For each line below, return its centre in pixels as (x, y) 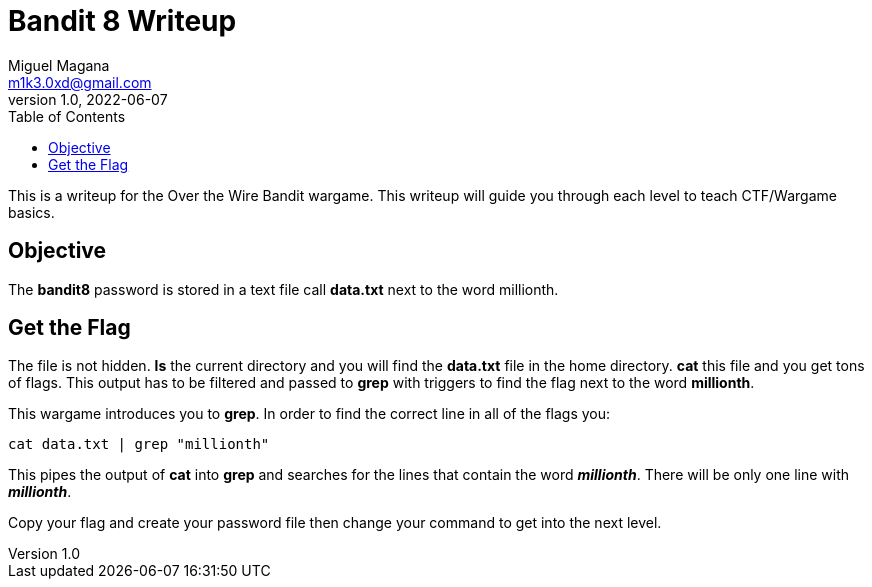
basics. (31, 212)
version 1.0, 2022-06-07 (88, 99)
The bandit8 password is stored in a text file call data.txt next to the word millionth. (283, 289)
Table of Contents (67, 116)
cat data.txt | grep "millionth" (139, 444)
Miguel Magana (59, 65)
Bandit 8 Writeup (122, 21)
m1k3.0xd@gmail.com (80, 82)
